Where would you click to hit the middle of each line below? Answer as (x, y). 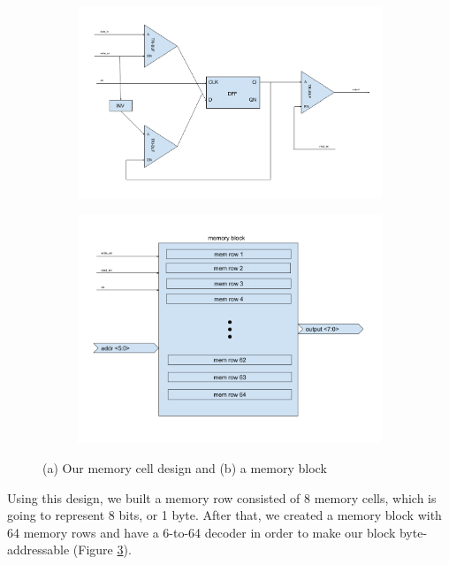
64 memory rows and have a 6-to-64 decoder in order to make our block (202, 532)
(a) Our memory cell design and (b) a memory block (185, 468)
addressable (38, 550)
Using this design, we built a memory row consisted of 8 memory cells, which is (222, 497)
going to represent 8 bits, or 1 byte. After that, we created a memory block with (224, 515)
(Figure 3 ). (102, 550)
